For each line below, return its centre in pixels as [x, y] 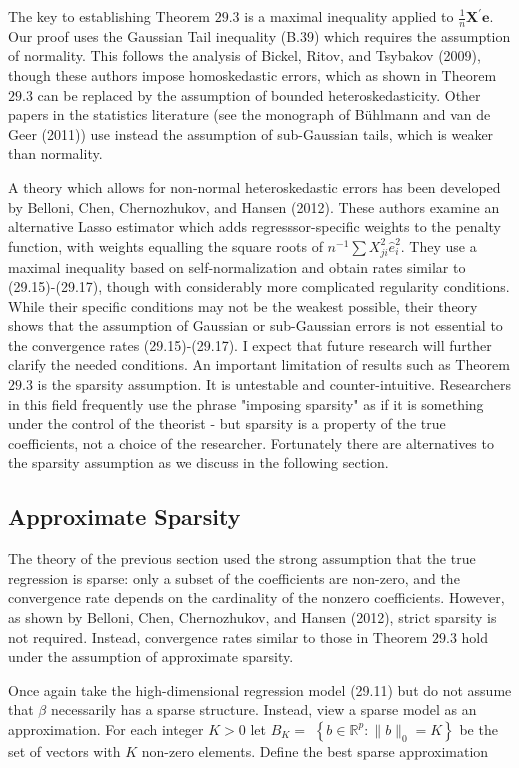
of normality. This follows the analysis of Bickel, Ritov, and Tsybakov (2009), [244, 55]
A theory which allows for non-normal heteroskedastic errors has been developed [254, 186]
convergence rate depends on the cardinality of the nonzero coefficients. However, [256, 597]
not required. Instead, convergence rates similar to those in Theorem [218, 636]
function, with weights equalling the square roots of [165, 245]
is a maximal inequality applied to [349, 16]
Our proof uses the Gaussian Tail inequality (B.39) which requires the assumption [259, 35]
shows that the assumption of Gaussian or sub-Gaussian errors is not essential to [255, 325]
